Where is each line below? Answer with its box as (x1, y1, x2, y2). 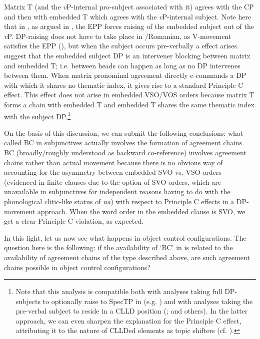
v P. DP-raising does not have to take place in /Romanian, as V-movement (4, 30, 231, 41)
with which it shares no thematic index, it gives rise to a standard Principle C (4, 79, 243, 90)
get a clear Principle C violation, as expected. (4, 216, 144, 226)
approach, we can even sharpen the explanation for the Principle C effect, (15, 315, 241, 326)
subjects (15, 296, 40, 306)
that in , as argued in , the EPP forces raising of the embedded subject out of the (4, 21, 254, 31)
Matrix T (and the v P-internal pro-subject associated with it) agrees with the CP (4, 1, 254, 11)
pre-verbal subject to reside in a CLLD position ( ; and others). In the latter (15, 306, 248, 316)
